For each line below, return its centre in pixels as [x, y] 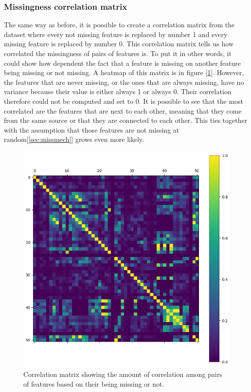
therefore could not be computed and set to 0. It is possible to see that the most [124, 101]
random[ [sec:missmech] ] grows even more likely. [74, 139]
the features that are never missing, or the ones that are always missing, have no [124, 82]
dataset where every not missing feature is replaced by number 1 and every [116, 34]
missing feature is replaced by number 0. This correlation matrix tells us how [119, 44]
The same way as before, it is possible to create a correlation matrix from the [119, 25]
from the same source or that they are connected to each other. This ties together [126, 120]
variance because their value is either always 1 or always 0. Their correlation [118, 91]
